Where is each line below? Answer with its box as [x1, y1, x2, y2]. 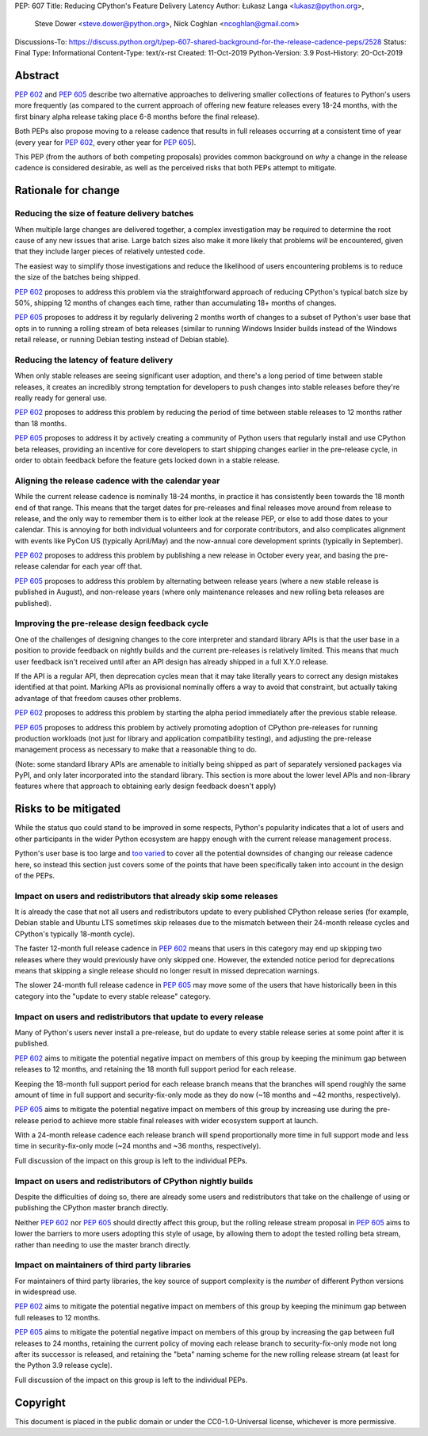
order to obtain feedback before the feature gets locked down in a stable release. [14, 455, 281, 465]
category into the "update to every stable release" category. [14, 991, 212, 1001]
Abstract [14, 68, 59, 82]
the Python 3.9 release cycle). [14, 1361, 113, 1370]
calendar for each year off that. [40, 562, 143, 571]
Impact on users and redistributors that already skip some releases [14, 890, 279, 901]
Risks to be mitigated [14, 802, 121, 816]
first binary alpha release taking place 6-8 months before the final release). [14, 112, 260, 121]
